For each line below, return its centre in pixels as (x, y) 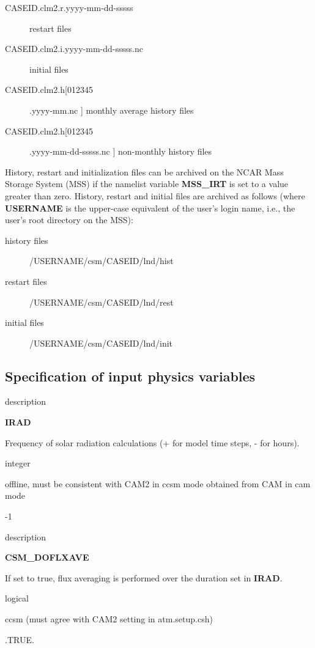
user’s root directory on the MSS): (69, 220)
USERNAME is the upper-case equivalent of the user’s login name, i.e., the (150, 208)
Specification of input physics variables (130, 376)
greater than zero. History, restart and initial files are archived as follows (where (155, 195)
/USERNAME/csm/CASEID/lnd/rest (102, 302)
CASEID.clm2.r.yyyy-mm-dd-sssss (69, 7)
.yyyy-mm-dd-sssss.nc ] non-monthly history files (121, 151)
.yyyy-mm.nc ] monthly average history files (112, 110)
